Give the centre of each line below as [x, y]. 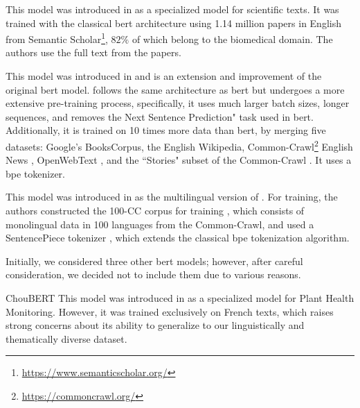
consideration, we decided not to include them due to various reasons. [153, 274]
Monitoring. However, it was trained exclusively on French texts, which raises [170, 311]
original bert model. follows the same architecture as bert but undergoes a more [175, 89]
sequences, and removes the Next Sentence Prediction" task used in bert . [160, 116]
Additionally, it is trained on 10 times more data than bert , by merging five [166, 130]
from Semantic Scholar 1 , [57, 38]
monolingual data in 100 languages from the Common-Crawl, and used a [160, 224]
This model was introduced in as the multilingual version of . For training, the [172, 197]
